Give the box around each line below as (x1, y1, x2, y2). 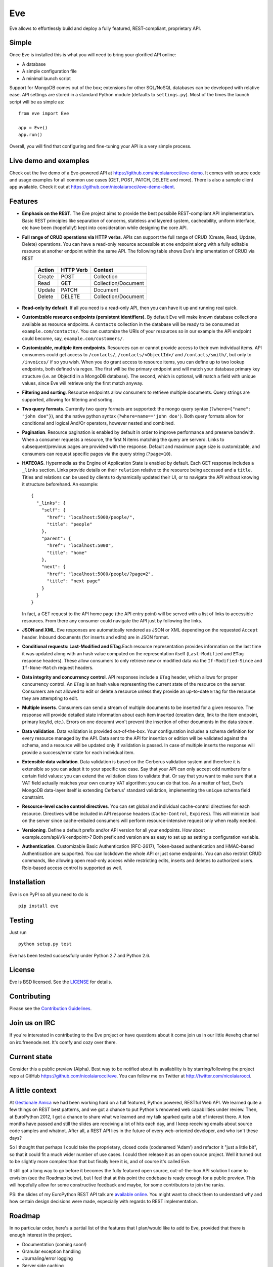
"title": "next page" (47, 578, 101, 584)
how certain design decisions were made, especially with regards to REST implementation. (9, 1198, 198, 1204)
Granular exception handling (22, 1248, 81, 1254)
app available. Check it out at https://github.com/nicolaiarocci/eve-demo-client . (9, 184, 175, 190)
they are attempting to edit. (22, 695, 78, 701)
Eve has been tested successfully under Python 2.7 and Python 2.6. (9, 952, 151, 958)
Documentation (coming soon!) (22, 1241, 87, 1247)
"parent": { (41, 535, 71, 541)
